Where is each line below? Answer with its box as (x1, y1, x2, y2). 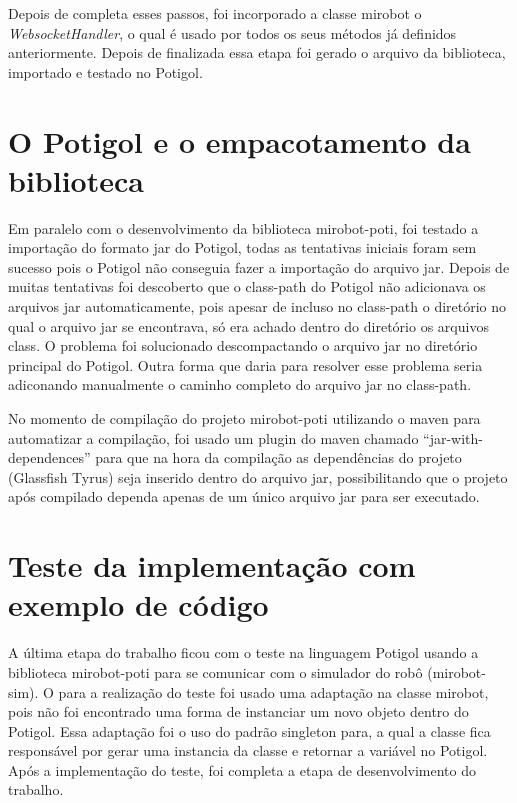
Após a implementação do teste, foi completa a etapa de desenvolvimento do (8, 759, 477, 780)
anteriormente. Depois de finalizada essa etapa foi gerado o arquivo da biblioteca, (8, 42, 506, 63)
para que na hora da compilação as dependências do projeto (95, 447, 462, 468)
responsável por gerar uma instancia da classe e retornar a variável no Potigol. (8, 740, 488, 761)
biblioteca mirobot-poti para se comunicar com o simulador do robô (8, 661, 423, 682)
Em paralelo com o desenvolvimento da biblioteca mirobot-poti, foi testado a (8, 217, 479, 238)
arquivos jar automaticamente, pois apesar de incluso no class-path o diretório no (8, 296, 507, 317)
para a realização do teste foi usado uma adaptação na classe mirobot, (58, 681, 489, 702)
